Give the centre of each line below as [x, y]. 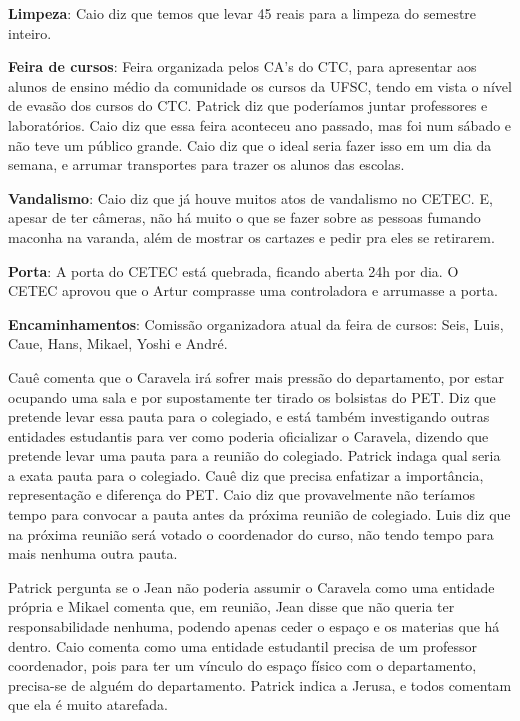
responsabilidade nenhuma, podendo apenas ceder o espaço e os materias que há [254, 626]
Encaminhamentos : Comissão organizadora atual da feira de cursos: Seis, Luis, [256, 323]
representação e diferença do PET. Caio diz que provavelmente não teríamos [241, 494]
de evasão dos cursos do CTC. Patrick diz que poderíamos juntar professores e [248, 105]
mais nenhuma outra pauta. [93, 553]
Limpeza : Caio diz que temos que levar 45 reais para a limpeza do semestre [242, 13]
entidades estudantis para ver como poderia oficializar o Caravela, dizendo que [248, 435]
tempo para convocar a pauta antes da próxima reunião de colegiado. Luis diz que [259, 514]
